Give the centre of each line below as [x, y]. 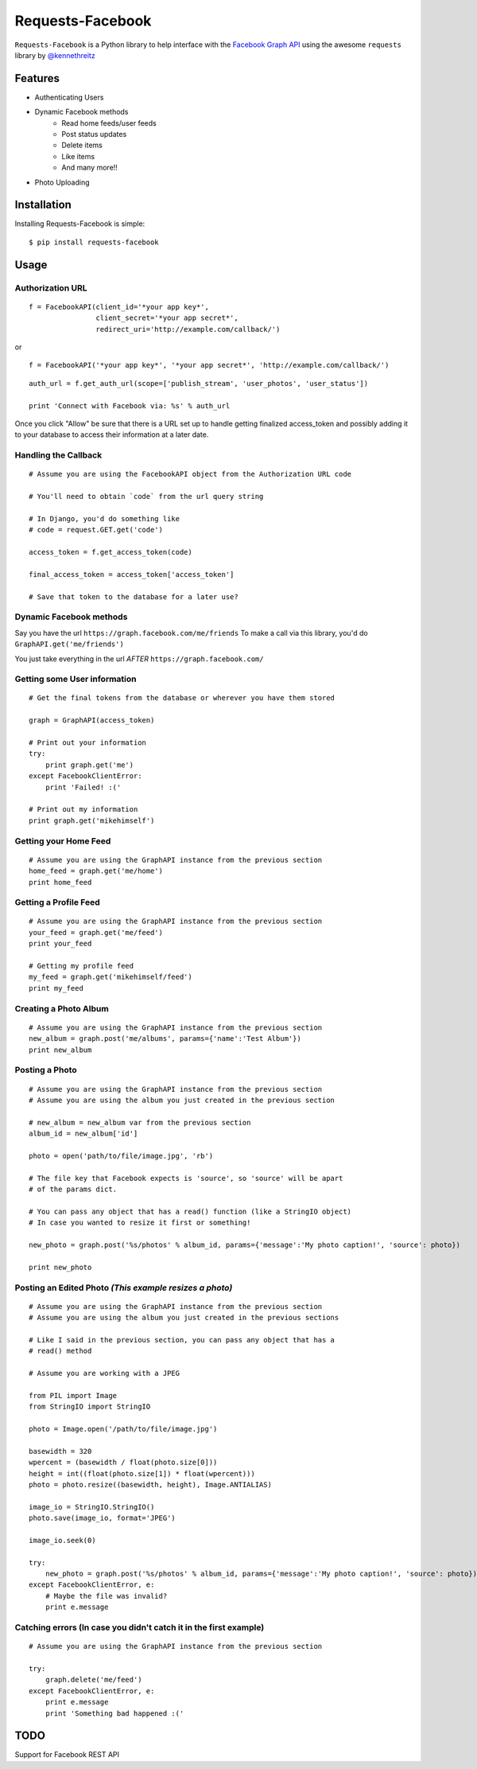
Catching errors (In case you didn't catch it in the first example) [140, 1627]
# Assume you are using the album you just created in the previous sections [184, 1318]
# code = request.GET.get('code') [96, 530]
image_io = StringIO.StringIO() [92, 1507]
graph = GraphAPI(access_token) [92, 721]
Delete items [82, 145]
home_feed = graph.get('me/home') [96, 871]
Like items [78, 156]
